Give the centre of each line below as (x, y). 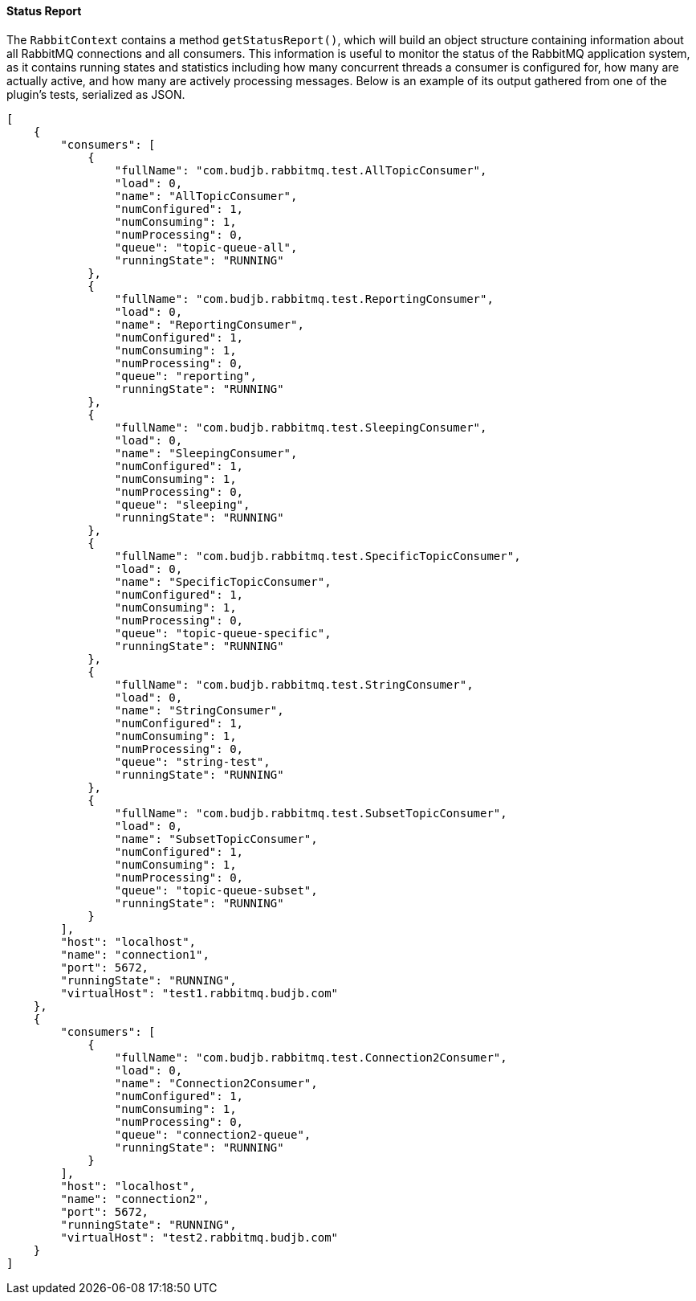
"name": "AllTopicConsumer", (206, 196)
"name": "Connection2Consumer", (216, 1083)
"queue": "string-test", (192, 761)
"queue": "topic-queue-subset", (216, 890)
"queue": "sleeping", (182, 504)
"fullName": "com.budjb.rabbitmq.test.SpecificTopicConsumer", (317, 556)
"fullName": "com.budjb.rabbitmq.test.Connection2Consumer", (311, 1057)
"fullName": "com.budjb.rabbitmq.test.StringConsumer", (294, 684)
